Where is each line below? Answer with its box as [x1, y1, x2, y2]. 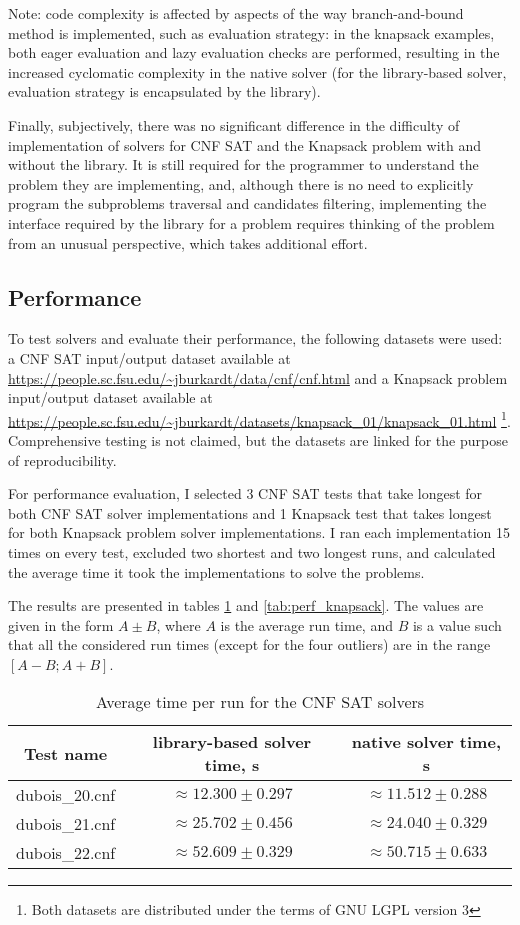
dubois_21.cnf [16, 812, 116, 836]
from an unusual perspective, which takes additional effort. [8, 232, 368, 253]
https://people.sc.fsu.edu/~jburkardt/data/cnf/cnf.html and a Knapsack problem [8, 367, 508, 388]
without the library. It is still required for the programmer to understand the [8, 154, 479, 175]
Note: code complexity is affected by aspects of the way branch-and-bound [8, 3, 464, 23]
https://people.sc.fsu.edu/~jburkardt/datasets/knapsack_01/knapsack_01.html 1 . [8, 407, 511, 431]
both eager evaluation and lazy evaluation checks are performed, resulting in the [8, 42, 500, 63]
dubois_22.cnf [16, 841, 116, 865]
